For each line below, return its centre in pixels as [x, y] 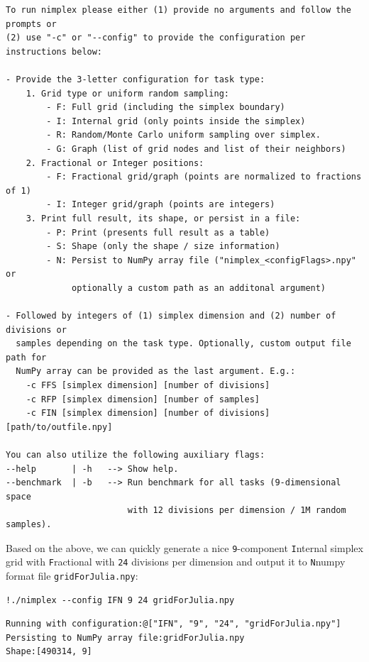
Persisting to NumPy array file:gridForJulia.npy [125, 638]
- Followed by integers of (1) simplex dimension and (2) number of [171, 316]
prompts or [31, 24]
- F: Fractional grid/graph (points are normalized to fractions [204, 177]
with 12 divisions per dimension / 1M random [237, 511]
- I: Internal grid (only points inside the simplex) [176, 121]
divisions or [36, 330]
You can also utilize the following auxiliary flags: [136, 455]
